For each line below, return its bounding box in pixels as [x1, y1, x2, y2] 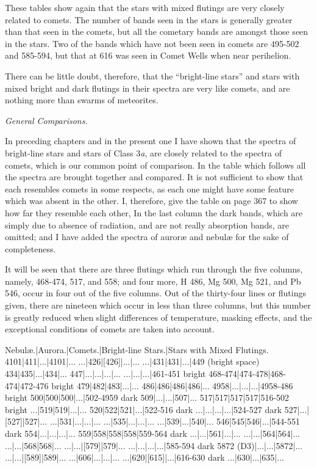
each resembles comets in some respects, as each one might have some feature [5, 182, 294, 195]
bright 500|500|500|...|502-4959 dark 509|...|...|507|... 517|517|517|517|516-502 [5, 391, 290, 404]
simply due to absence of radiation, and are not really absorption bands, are [5, 218, 290, 231]
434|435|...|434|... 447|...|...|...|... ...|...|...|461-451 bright [5, 367, 206, 380]
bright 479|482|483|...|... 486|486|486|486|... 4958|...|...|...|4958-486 [51, 379, 293, 392]
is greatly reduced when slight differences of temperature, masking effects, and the [5, 310, 312, 323]
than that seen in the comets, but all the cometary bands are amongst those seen [5, 25, 308, 38]
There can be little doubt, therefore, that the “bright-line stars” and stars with [5, 69, 300, 82]
